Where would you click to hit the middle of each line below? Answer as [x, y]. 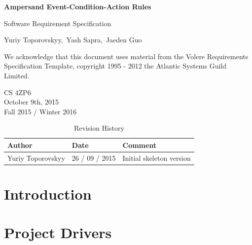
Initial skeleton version [157, 157]
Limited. [17, 75]
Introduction [48, 194]
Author [20, 145]
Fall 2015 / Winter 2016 [40, 111]
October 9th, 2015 [31, 102]
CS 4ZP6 [18, 92]
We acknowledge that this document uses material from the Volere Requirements [126, 56]
